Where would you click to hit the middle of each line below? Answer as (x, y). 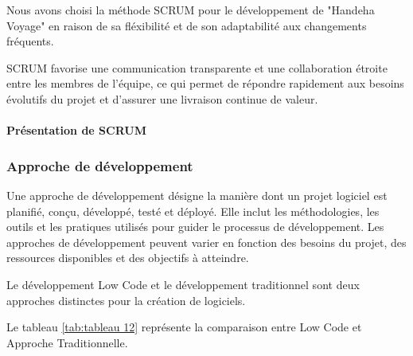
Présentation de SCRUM (76, 130)
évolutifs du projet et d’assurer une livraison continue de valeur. (162, 98)
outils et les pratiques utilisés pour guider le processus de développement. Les (195, 227)
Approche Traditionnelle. (67, 342)
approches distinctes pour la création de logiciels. (126, 300)
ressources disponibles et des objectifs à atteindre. (128, 258)
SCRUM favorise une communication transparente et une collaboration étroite (197, 67)
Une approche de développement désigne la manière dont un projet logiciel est (197, 195)
